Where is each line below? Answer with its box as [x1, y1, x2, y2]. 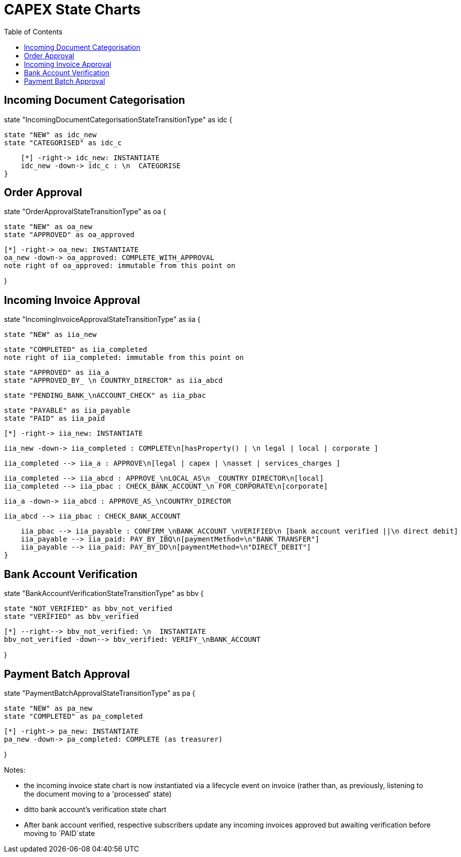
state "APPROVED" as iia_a [4, 368, 109, 377]
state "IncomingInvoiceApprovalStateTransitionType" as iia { [4, 315, 201, 324]
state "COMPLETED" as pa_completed [4, 712, 143, 720]
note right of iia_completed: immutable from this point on [4, 353, 244, 362]
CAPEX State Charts [4, 1, 141, 18]
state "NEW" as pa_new [4, 704, 93, 712]
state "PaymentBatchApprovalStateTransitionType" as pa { [4, 688, 196, 697]
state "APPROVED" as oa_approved [4, 231, 135, 239]
